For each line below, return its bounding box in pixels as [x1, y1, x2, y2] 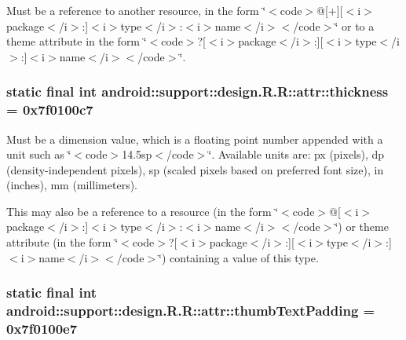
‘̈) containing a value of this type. [159, 249, 319, 265]
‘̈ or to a [335, 17, 375, 34]
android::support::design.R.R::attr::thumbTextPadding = [6, 301, 375, 320]
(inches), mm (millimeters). [6, 177, 138, 193]
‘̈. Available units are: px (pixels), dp [208, 146, 385, 163]
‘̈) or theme [335, 218, 389, 235]
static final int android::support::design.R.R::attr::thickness [6, 82, 389, 101]
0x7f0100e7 [6, 319, 78, 338]
